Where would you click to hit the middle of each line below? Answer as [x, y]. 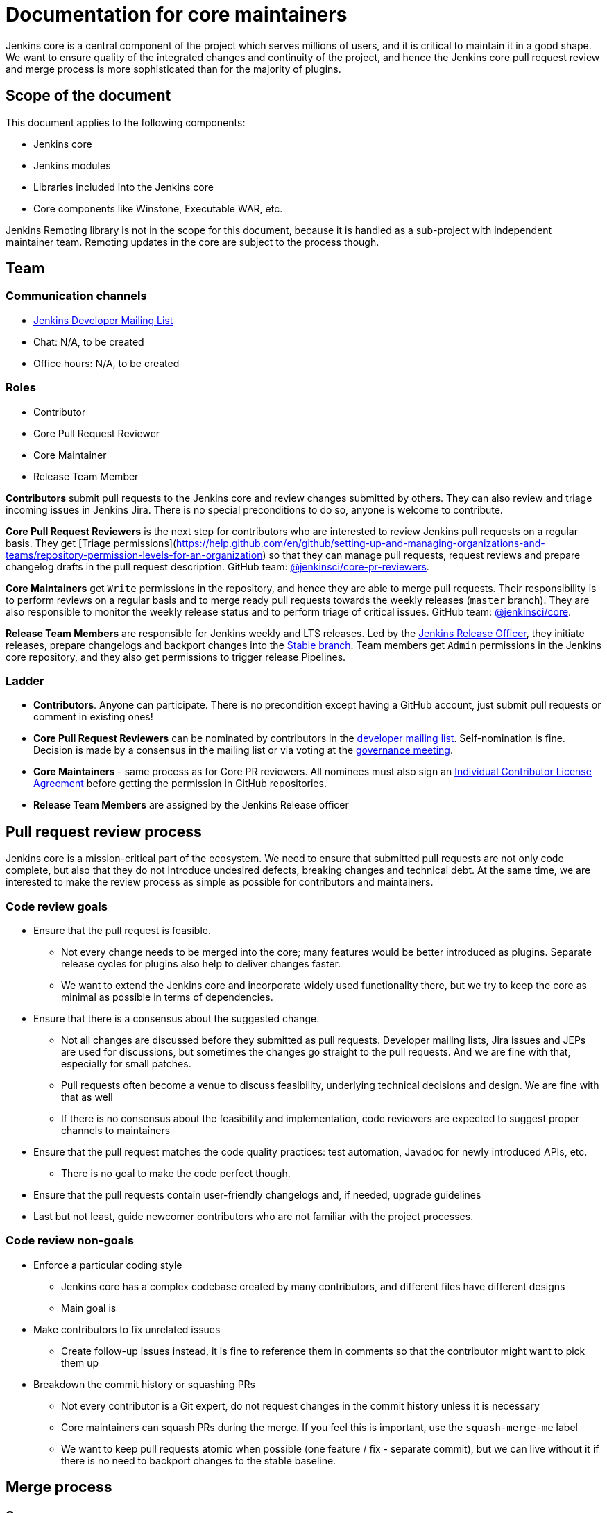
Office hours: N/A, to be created [106, 363]
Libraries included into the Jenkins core [123, 187]
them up [80, 1362]
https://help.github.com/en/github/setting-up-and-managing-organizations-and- [361, 543]
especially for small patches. [126, 1063]
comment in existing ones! [93, 717]
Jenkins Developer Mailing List [103, 320]
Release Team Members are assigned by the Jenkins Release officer [191, 805]
